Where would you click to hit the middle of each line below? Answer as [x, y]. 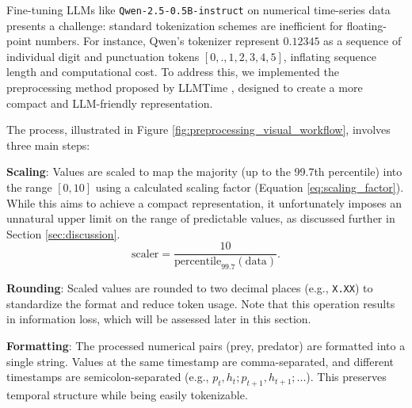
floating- [367, 25]
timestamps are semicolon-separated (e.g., [108, 377]
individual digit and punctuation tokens [103, 56]
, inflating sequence [330, 56]
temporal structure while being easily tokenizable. [127, 395]
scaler [145, 254]
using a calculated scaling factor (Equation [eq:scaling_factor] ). [250, 187]
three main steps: [48, 145]
